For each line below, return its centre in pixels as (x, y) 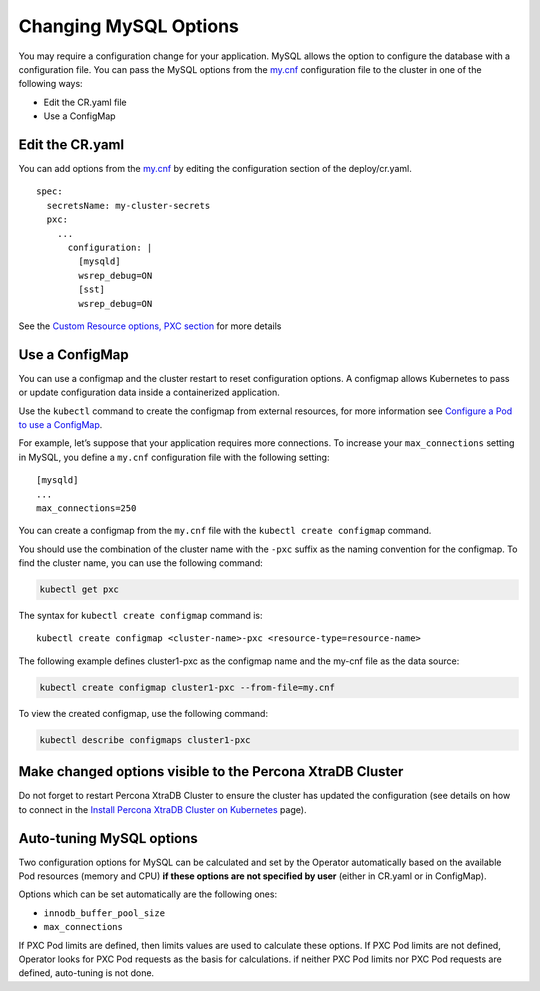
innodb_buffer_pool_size (104, 913)
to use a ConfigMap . (60, 424)
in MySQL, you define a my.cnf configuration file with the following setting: (174, 457)
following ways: (51, 84)
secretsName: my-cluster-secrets (128, 205)
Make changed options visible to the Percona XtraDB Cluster (211, 771)
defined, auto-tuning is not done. (86, 973)
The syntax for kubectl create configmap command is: (141, 616)
